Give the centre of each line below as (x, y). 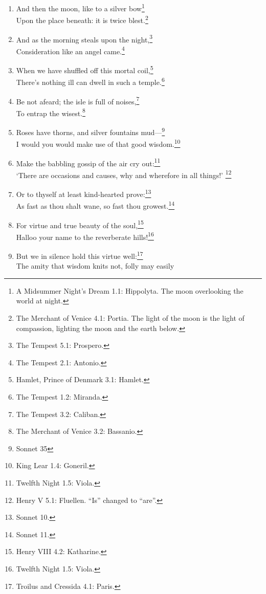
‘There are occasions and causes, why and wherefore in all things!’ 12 (124, 174)
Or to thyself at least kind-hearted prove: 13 (84, 193)
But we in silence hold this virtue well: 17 (80, 255)
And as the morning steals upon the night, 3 (84, 38)
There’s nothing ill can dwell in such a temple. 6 (90, 81)
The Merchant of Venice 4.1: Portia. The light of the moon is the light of (130, 318)
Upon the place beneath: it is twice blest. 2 (82, 19)
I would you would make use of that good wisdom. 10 (98, 143)
